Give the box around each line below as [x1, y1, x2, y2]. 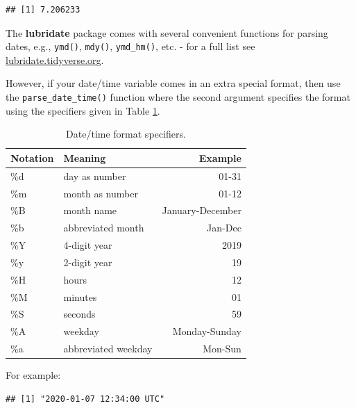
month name [63, 203, 117, 218]
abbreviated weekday [63, 341, 153, 356]
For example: [6, 368, 61, 382]
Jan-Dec [207, 220, 241, 235]
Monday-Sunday [172, 324, 241, 338]
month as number [63, 186, 138, 200]
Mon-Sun [203, 341, 241, 356]
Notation [10, 150, 54, 165]
